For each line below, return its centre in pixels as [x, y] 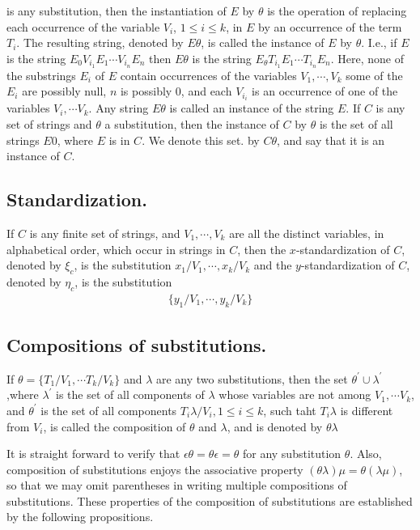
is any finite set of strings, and [105, 233]
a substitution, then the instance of [192, 123]
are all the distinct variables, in [307, 233]
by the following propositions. [80, 517]
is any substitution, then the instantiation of [117, 11]
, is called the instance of [263, 42]
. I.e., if [379, 42]
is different [367, 410]
